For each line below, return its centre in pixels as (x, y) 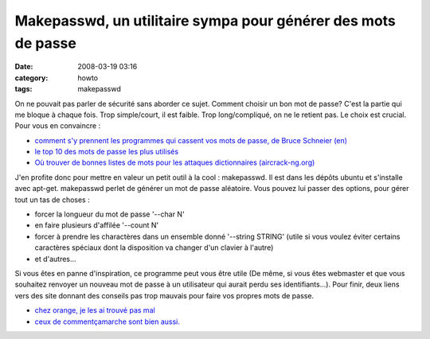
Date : (24, 67)
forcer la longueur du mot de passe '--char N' (109, 214)
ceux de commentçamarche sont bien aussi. (107, 321)
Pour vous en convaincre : (58, 126)
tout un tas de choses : (53, 200)
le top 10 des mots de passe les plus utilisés (107, 152)
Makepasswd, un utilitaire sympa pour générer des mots (205, 21)
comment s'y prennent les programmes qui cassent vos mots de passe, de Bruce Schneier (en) (191, 140)
